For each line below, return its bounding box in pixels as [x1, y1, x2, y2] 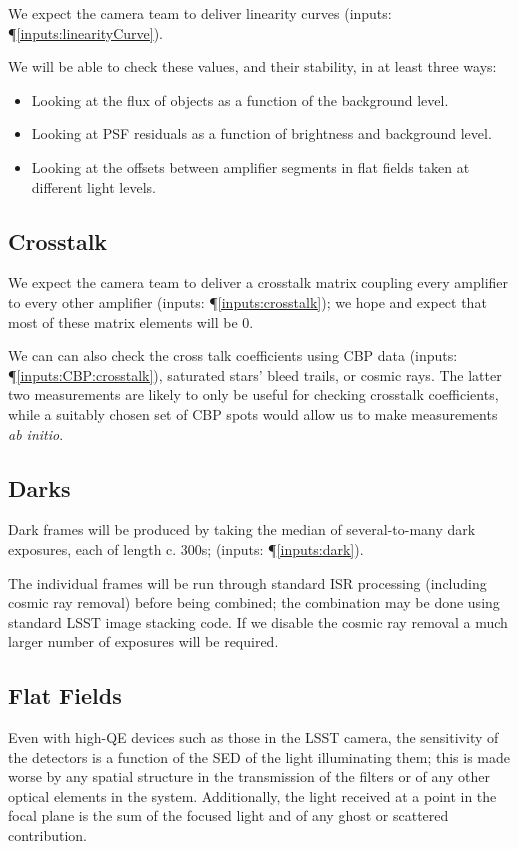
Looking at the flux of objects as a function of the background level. [31, 89, 449, 110]
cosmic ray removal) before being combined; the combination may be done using [8, 592, 500, 613]
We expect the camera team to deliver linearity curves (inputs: [8, 3, 392, 23]
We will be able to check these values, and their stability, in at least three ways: [8, 56, 497, 77]
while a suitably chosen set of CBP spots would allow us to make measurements [8, 403, 498, 424]
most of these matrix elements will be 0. [8, 311, 254, 332]
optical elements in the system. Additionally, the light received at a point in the [8, 785, 497, 806]
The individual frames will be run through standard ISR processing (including [8, 572, 487, 593]
